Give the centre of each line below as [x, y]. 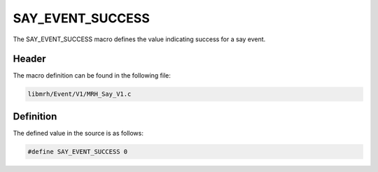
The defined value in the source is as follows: [78, 133]
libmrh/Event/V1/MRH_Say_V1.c [79, 94]
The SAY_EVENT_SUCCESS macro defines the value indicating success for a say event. [139, 39]
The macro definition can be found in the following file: [92, 76]
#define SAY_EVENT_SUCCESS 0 [78, 151]
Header [29, 59]
